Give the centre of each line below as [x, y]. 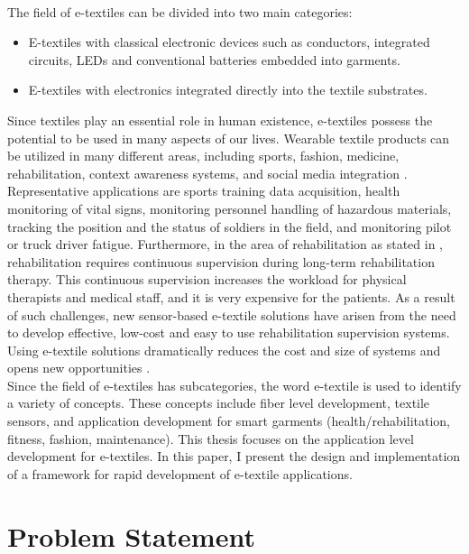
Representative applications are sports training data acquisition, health [204, 191]
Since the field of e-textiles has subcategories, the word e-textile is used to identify [234, 385]
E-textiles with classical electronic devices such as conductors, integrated [229, 42]
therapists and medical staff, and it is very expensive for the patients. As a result [231, 296]
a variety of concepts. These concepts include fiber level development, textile [219, 403]
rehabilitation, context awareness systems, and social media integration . [207, 173]
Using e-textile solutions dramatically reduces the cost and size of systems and [224, 350]
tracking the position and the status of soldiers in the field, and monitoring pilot [230, 226]
